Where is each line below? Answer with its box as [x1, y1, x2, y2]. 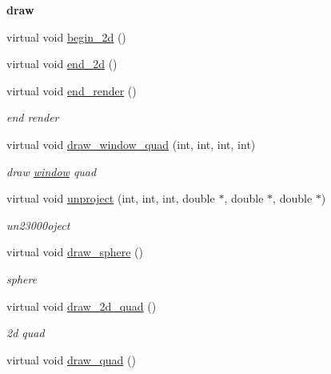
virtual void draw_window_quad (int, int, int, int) [6, 135, 256, 152]
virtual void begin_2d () [6, 28, 126, 45]
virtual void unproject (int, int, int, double [6, 190, 215, 207]
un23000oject [6, 216, 70, 233]
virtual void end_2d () [6, 55, 118, 72]
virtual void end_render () [6, 82, 137, 99]
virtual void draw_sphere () [6, 243, 143, 260]
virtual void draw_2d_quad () [6, 297, 157, 314]
